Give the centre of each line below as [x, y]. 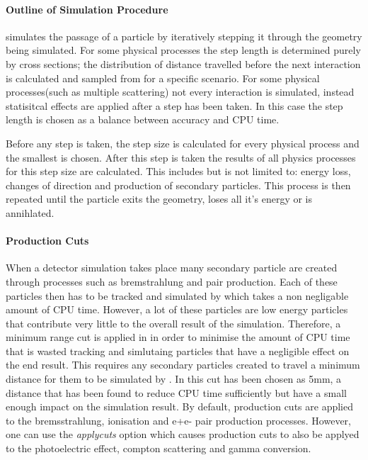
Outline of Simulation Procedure [87, 9]
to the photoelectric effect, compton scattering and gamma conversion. [159, 448]
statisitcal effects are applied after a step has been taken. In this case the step [174, 105]
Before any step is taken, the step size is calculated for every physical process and [183, 143]
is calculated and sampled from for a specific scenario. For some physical [163, 78]
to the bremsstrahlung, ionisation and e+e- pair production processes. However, [178, 420]
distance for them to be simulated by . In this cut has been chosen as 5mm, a [174, 379]
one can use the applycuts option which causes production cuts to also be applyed [183, 434]
